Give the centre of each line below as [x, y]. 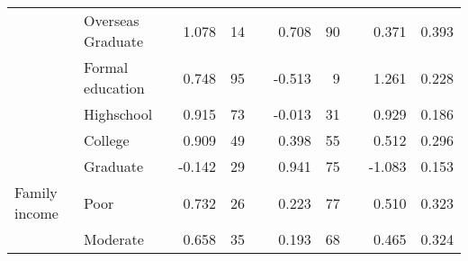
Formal [106, 67]
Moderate [114, 239]
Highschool [118, 114]
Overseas [112, 20]
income [36, 213]
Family [36, 192]
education [114, 88]
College [107, 140]
